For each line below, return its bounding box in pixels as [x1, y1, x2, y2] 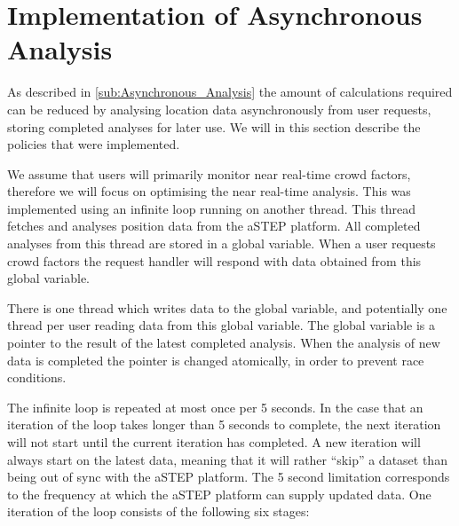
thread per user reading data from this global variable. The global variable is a [7, 316, 435, 334]
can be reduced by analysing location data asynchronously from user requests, [7, 99, 431, 118]
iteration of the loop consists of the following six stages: [7, 502, 310, 521]
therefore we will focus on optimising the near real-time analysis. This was [7, 182, 411, 200]
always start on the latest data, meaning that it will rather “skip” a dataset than [7, 450, 447, 468]
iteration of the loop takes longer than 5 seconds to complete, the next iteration [7, 415, 441, 434]
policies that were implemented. [7, 135, 180, 153]
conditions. [7, 368, 67, 387]
